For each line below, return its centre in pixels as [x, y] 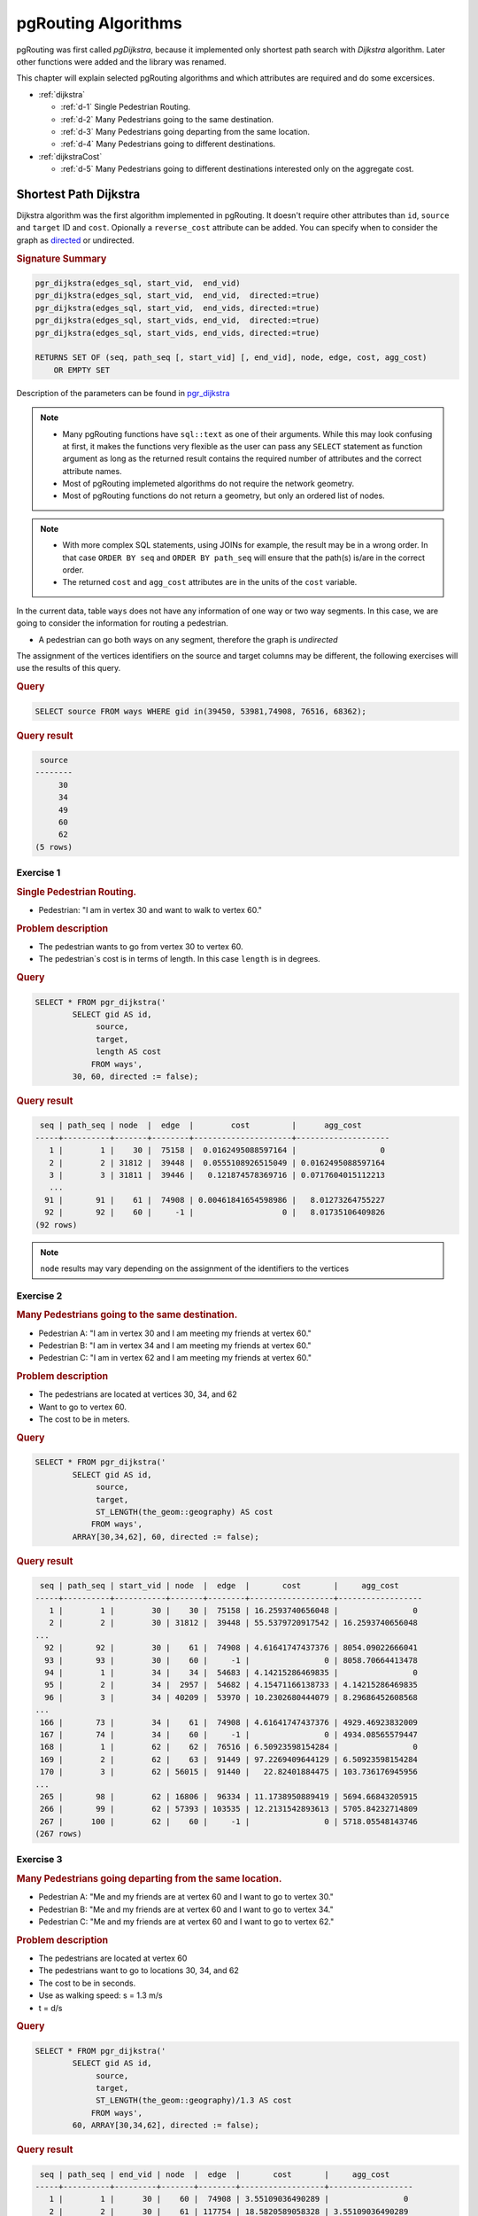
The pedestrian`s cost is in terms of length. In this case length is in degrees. [179, 959]
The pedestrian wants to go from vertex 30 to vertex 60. [141, 947]
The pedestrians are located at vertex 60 [113, 1958]
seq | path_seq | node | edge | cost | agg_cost [201, 1125]
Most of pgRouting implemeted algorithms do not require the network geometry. [208, 484]
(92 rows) [56, 1225]
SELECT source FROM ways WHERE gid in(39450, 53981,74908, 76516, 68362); [201, 711]
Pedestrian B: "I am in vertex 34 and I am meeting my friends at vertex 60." [175, 1345]
